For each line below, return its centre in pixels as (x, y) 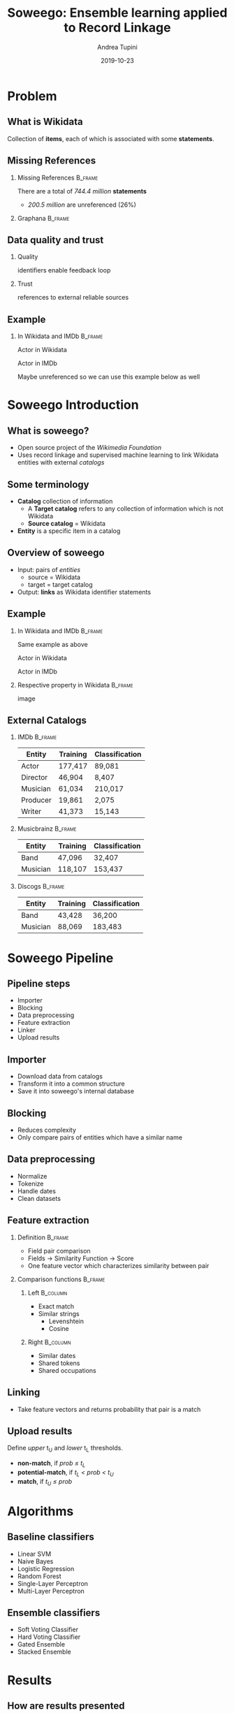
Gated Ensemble (41, 1645)
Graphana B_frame (43, 218)
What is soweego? (48, 431)
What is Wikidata (45, 122)
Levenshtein (66, 1321)
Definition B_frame (43, 1237)
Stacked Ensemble (44, 1652)
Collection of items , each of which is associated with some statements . (111, 138)
